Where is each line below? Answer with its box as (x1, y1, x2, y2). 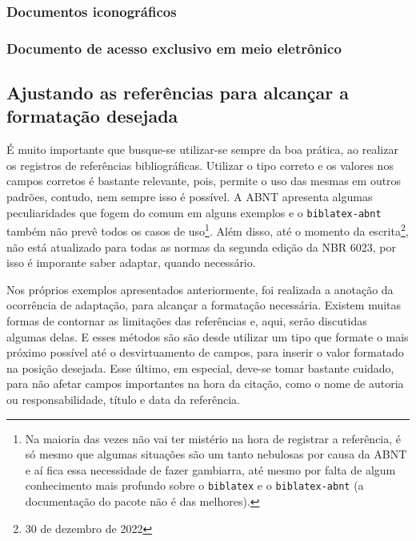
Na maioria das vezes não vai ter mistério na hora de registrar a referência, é (25, 430, 402, 446)
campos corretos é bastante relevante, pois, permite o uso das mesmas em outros (6, 172, 402, 189)
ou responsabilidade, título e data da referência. (6, 390, 240, 407)
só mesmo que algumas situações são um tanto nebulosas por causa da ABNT (25, 446, 407, 462)
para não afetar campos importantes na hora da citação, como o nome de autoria (6, 375, 404, 392)
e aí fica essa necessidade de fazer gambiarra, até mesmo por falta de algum (25, 461, 396, 478)
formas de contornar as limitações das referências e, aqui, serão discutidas (6, 312, 367, 329)
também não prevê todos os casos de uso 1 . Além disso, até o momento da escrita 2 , (6, 220, 409, 239)
